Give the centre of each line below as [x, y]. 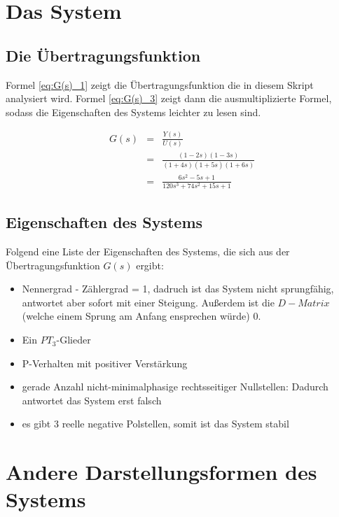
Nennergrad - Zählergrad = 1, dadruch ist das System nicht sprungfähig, [178, 289]
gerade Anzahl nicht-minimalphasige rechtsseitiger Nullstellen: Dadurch [175, 387]
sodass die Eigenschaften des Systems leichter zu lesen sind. [133, 112]
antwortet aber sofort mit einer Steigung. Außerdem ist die [148, 302]
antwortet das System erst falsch [92, 400]
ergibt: [150, 265]
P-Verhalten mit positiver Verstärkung [105, 363]
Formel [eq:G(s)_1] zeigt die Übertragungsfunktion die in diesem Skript [160, 84]
